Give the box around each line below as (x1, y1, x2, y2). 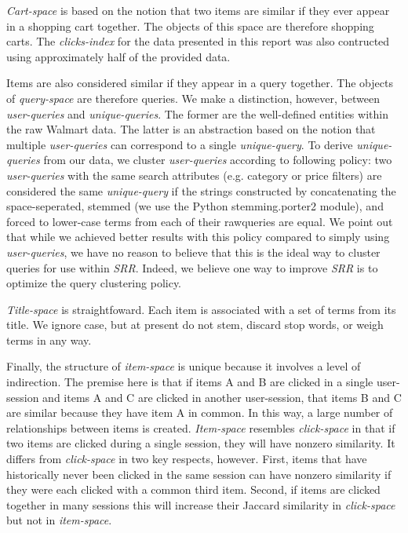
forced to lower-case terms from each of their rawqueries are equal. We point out (6, 213, 393, 229)
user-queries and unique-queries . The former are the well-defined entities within (6, 105, 388, 122)
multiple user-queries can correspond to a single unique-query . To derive (6, 136, 353, 152)
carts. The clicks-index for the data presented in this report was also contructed (6, 33, 390, 49)
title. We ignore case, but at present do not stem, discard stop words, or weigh (6, 316, 384, 333)
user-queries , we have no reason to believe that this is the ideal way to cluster (6, 243, 381, 260)
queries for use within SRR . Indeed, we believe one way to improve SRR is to (6, 259, 378, 276)
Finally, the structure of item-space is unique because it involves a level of (6, 358, 361, 374)
